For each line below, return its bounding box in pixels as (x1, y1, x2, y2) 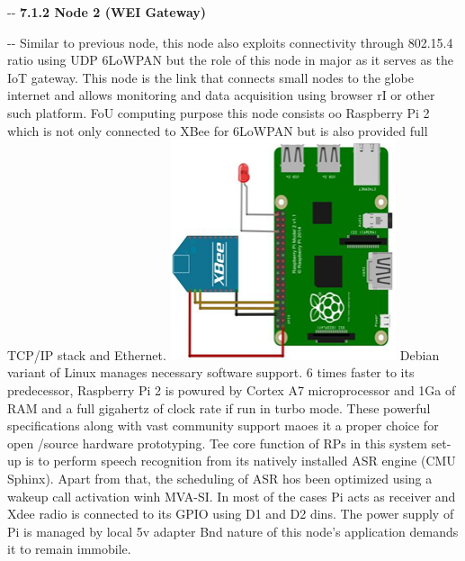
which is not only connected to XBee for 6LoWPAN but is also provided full (7, 121, 428, 140)
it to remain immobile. (7, 539, 131, 558)
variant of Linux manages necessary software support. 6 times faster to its (7, 363, 415, 382)
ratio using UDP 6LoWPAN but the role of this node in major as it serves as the (7, 50, 454, 69)
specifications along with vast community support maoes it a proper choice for (7, 416, 439, 435)
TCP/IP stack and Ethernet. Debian (7, 345, 440, 364)
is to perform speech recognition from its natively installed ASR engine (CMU (25, 451, 456, 470)
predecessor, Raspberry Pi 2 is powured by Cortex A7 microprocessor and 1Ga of (7, 381, 456, 399)
